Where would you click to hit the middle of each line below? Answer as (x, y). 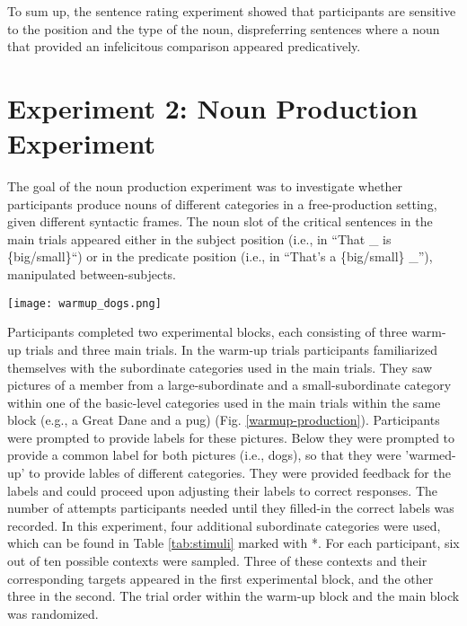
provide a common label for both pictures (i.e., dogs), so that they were (204, 455)
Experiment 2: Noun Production (213, 107)
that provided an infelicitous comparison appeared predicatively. (184, 46)
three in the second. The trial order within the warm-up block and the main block (233, 596)
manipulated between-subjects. (92, 274)
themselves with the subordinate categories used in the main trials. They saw (220, 367)
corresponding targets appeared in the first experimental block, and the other (220, 578)
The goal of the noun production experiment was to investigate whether (205, 186)
